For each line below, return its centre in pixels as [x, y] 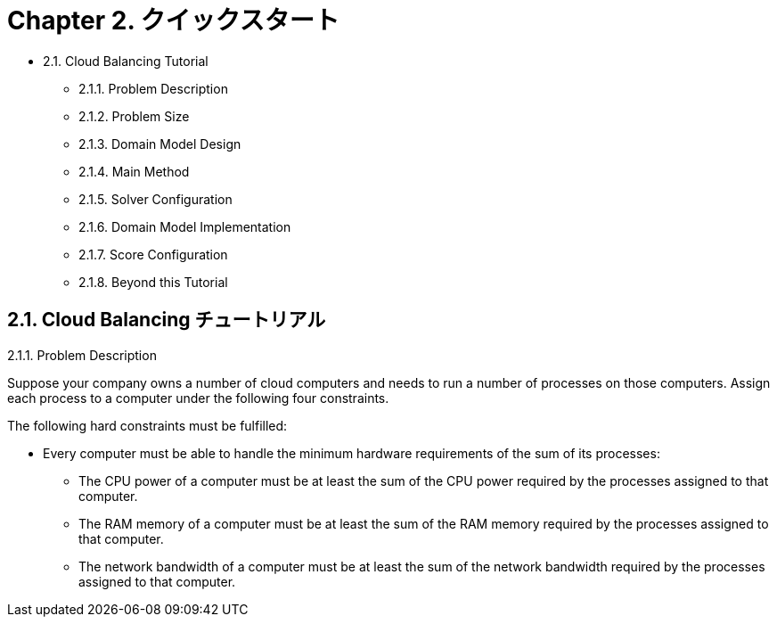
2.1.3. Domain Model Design [160, 144]
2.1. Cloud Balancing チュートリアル [167, 320]
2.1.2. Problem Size [134, 116]
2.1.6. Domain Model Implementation [185, 226]
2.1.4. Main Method [134, 171]
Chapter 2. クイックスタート [173, 21]
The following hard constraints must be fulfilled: [147, 425]
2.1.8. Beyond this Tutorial [153, 282]
